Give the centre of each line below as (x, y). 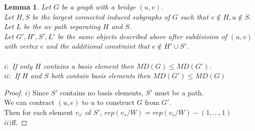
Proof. (13, 92)
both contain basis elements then (101, 76)
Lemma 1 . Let (28, 7)
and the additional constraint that (98, 46)
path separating (77, 26)
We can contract (29, 102)
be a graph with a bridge (98, 7)
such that (194, 16)
